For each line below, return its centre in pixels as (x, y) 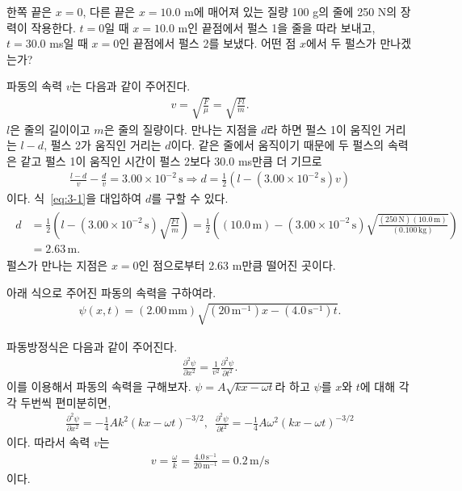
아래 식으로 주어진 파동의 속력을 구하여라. (111, 292)
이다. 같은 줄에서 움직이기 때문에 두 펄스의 (277, 145)
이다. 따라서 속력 (48, 442)
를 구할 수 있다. (190, 198)
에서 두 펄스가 (341, 43)
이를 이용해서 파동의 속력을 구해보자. (99, 386)
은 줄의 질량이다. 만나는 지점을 (181, 129)
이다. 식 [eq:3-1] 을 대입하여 (74, 198)
